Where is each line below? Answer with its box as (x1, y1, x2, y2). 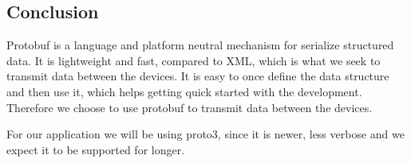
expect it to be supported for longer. (6, 141, 185, 157)
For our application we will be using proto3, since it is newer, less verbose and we (6, 126, 405, 142)
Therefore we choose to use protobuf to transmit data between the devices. (6, 99, 373, 115)
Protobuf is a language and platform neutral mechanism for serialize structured (6, 37, 394, 53)
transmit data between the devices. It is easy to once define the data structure (6, 68, 389, 84)
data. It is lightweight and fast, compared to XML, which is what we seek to (6, 52, 381, 68)
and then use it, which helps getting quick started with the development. (6, 83, 362, 99)
